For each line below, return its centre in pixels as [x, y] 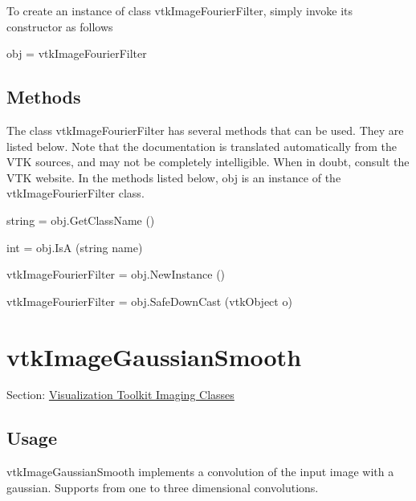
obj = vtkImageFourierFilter [77, 53]
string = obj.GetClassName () [81, 220]
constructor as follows [60, 26]
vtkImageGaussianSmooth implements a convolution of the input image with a [200, 472]
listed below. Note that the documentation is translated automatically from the [202, 146]
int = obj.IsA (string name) [75, 247]
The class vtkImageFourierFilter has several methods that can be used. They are [205, 130]
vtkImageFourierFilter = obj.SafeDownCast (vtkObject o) [149, 301]
